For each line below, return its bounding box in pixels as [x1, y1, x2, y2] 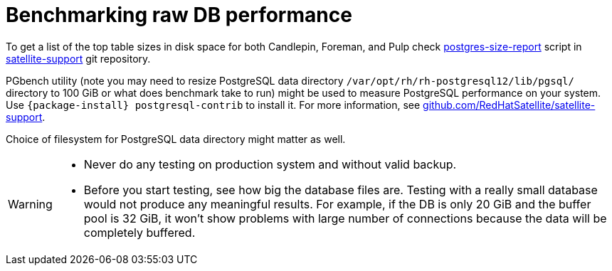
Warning [8, 196, 53, 211]
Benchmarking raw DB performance [6, 3, 352, 27]
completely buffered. [83, 225, 196, 240]
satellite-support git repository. [6, 52, 151, 65]
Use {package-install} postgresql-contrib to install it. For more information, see [6, 98, 421, 111]
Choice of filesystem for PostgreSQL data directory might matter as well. [6, 132, 346, 145]
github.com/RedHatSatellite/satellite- [423, 98, 596, 111]
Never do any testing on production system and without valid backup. [83, 156, 457, 171]
